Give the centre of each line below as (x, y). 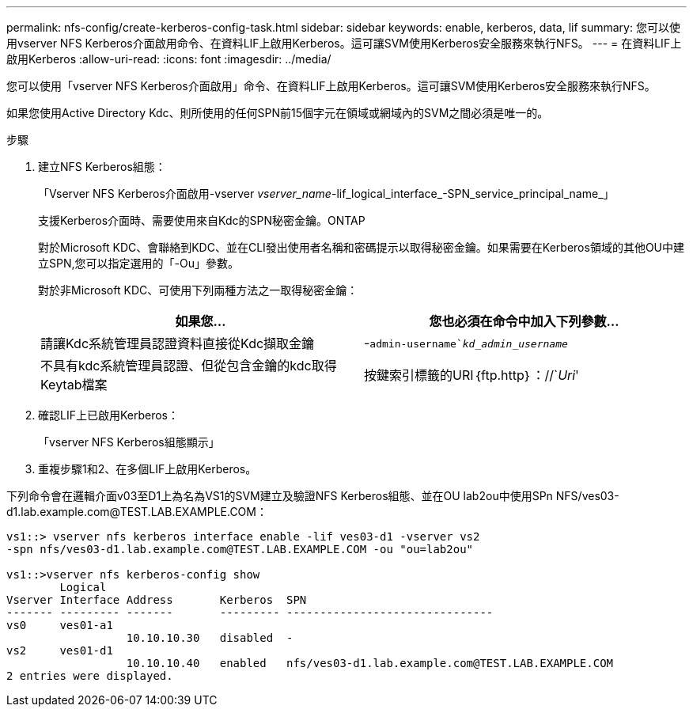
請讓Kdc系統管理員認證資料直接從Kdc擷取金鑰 (178, 343)
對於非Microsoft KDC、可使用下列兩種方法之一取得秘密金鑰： (198, 290)
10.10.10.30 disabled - (210, 638)
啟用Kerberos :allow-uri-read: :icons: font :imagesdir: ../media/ (169, 59)
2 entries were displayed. (90, 676)
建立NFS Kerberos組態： (102, 167)
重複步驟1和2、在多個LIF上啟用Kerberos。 (148, 469)
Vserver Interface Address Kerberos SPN (157, 600)
